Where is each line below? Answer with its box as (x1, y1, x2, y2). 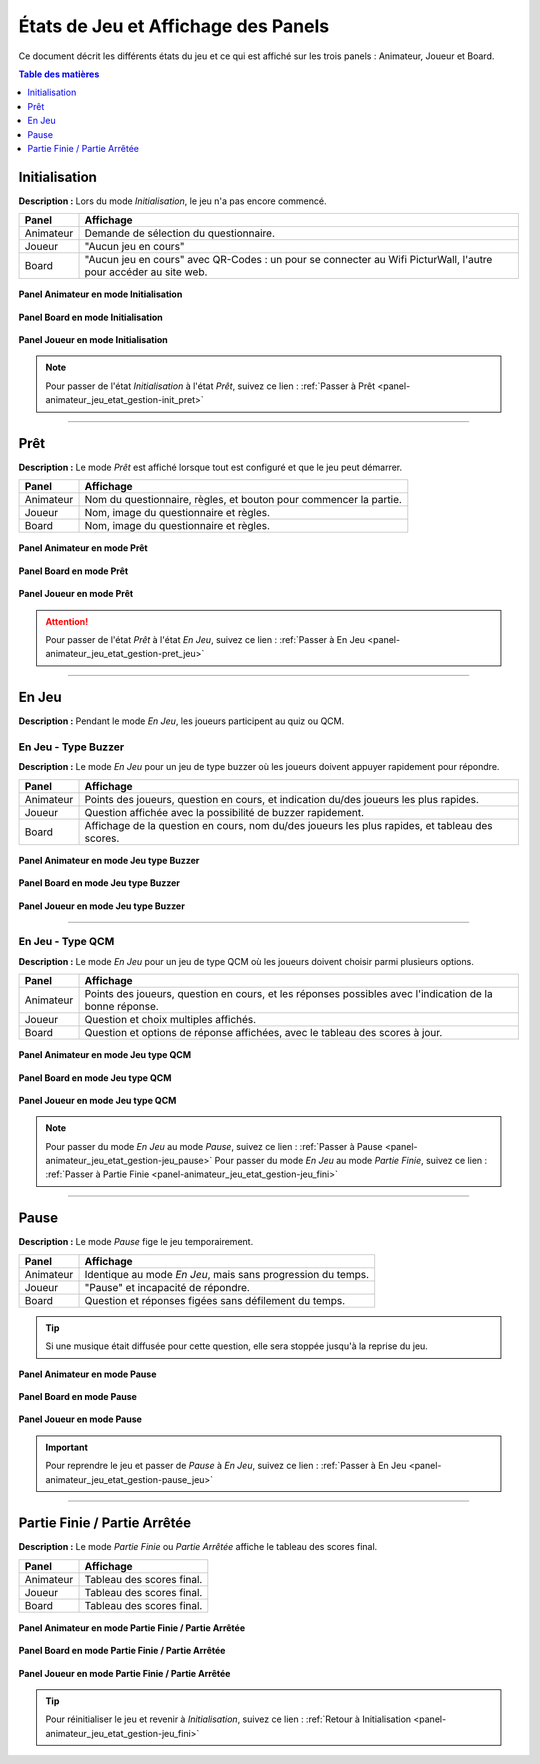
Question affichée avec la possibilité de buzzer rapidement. (84, 805, 365, 819)
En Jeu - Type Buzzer (18, 740, 125, 754)
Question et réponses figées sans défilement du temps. (84, 1293, 346, 1307)
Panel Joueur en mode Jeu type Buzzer (18, 900, 185, 912)
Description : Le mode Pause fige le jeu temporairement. (18, 1236, 254, 1248)
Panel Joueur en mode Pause (18, 1413, 142, 1425)
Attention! (45, 615, 89, 627)
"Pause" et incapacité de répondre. (84, 1280, 250, 1294)
